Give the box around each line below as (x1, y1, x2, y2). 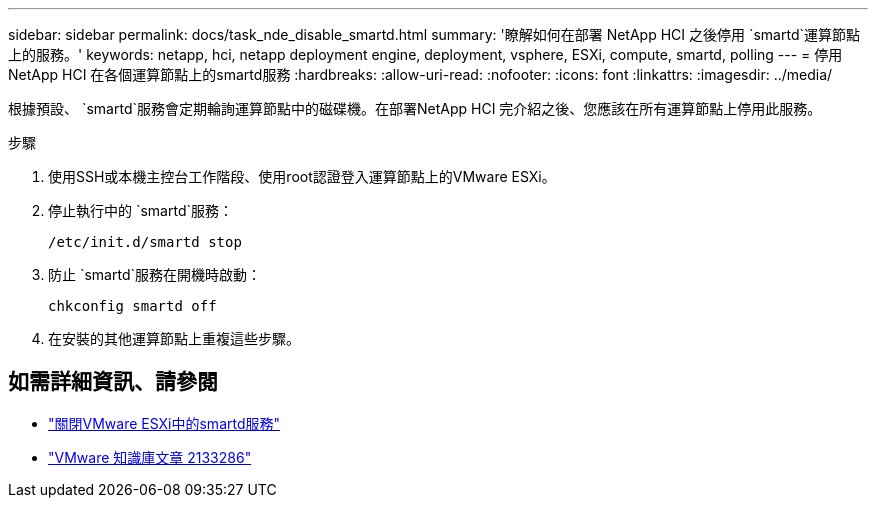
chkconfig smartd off (48, 298, 217, 314)
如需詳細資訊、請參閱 (8, 369, 218, 395)
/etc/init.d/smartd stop (48, 234, 242, 250)
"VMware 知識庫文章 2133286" (48, 448, 252, 466)
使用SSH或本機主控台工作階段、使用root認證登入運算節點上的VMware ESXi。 (48, 168, 556, 185)
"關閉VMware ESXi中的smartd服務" (48, 414, 281, 432)
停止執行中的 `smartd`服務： (48, 202, 233, 219)
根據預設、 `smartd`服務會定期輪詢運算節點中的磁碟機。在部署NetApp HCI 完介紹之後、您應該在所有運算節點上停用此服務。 (8, 100, 822, 117)
